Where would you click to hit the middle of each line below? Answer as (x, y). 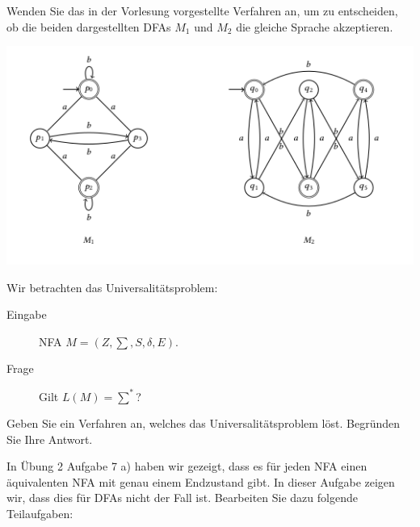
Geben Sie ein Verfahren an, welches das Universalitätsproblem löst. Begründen (203, 423)
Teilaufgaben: (40, 514)
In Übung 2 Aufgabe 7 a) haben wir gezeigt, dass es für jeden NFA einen (187, 466)
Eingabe (27, 314)
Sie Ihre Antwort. (50, 439)
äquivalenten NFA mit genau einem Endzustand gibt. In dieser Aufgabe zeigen (201, 481)
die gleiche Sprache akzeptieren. (315, 26)
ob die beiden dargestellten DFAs (89, 26)
